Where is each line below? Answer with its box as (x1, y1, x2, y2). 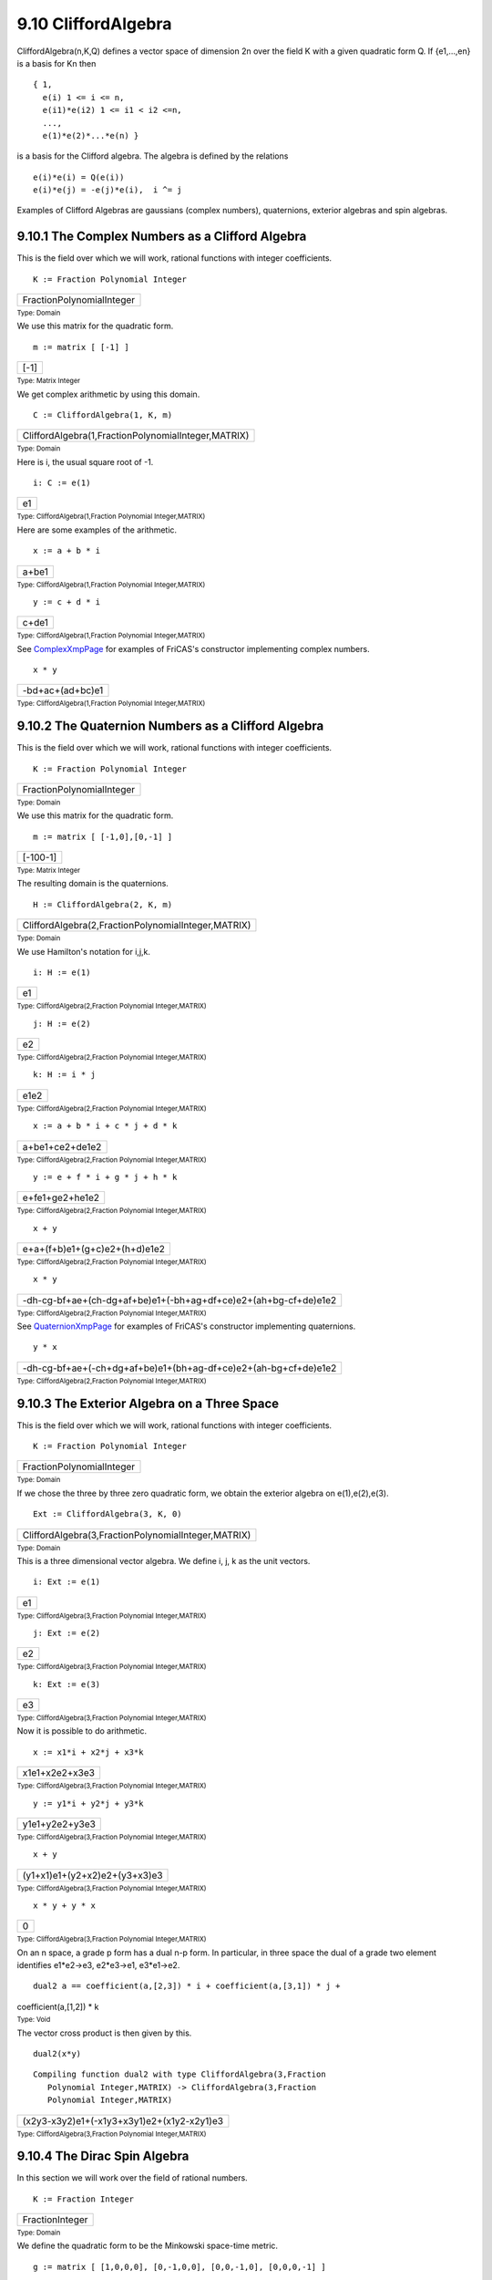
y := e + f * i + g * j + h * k (33, 1172, 178, 1182)
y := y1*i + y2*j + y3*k (33, 1798, 144, 1808)
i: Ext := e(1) (33, 1577, 101, 1587)
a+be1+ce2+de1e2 (22, 1140, 102, 1153)
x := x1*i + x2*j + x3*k (33, 1746, 144, 1757)
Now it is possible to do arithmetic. (16, 1726, 148, 1736)
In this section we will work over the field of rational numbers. (16, 2172, 248, 2183)
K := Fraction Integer (33, 2193, 135, 2204)
